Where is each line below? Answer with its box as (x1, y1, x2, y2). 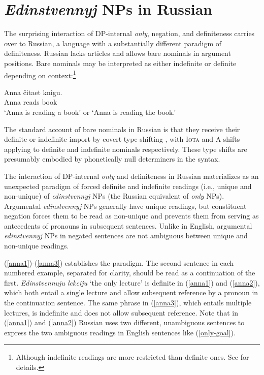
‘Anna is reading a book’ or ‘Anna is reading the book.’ (4, 106, 176, 117)
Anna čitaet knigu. (4, 86, 62, 97)
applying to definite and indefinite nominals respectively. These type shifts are (4, 143, 247, 154)
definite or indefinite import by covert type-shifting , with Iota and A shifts (4, 134, 240, 144)
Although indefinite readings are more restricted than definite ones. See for (16, 352, 249, 362)
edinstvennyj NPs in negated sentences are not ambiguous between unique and (4, 230, 248, 241)
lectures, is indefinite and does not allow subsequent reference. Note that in (4, 307, 238, 318)
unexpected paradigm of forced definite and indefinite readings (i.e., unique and (4, 180, 252, 191)
